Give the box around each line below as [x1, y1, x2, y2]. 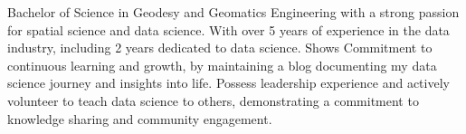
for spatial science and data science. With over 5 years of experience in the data [7, 20, 450, 39]
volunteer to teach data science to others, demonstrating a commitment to [7, 91, 419, 110]
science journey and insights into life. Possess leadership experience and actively [7, 73, 450, 92]
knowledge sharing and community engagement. [7, 109, 272, 128]
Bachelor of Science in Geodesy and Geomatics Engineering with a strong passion [7, 3, 460, 21]
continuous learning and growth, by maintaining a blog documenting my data [7, 55, 437, 74]
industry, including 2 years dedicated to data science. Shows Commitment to [7, 38, 433, 57]
